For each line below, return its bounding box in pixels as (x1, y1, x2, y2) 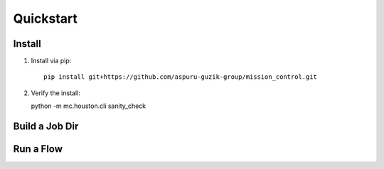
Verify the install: (31, 89, 81, 97)
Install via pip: (31, 57, 72, 65)
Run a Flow (13, 143, 63, 156)
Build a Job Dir (13, 121, 79, 133)
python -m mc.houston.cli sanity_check (31, 102, 146, 110)
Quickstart (13, 11, 78, 26)
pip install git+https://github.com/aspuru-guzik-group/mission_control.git (43, 73, 318, 81)
